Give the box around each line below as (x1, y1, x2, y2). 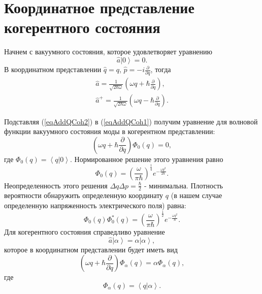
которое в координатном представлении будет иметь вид (4, 244, 178, 254)
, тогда (150, 64, 171, 75)
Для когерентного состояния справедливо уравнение (4, 226, 165, 237)
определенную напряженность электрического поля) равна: (4, 200, 186, 211)
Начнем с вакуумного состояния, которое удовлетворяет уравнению (4, 46, 213, 57)
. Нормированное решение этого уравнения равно (70, 153, 223, 164)
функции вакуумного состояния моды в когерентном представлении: (4, 126, 215, 137)
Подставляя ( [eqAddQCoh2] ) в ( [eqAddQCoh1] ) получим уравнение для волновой (4, 116, 258, 126)
